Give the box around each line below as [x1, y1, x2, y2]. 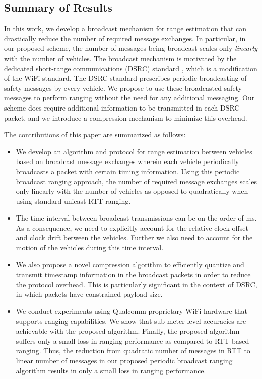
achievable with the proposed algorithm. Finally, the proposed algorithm [16, 326, 240, 336]
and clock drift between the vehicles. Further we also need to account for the [16, 232, 253, 243]
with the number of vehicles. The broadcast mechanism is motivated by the [4, 52, 237, 63]
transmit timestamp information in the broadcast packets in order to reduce [16, 269, 251, 280]
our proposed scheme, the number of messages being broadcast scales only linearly [4, 43, 257, 53]
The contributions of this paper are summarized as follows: [4, 129, 186, 140]
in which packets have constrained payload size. [16, 289, 163, 299]
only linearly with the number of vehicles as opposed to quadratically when [16, 186, 248, 196]
